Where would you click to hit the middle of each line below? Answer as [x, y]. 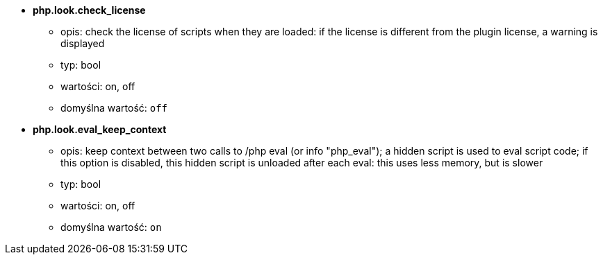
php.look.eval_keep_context [100, 129]
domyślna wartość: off [114, 108]
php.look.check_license [89, 10]
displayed [83, 43]
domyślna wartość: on [111, 227]
